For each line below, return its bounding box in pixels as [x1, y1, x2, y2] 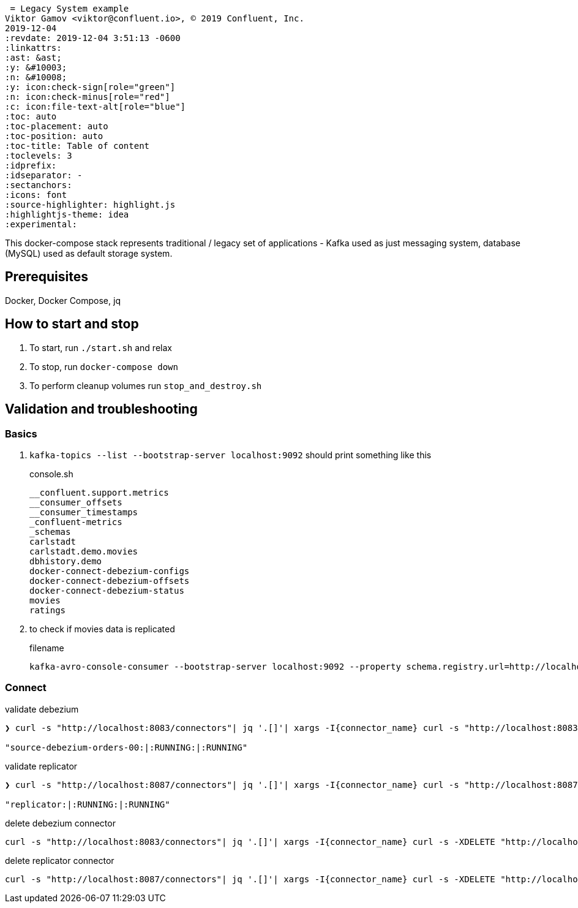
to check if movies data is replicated [29, 623, 175, 634]
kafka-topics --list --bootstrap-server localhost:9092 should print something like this [29, 449, 432, 460]
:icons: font [5, 190, 67, 200]
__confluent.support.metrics [29, 487, 169, 498]
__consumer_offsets [29, 497, 122, 507]
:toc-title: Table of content [5, 141, 150, 151]
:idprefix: [5, 161, 57, 170]
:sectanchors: [5, 180, 72, 190]
